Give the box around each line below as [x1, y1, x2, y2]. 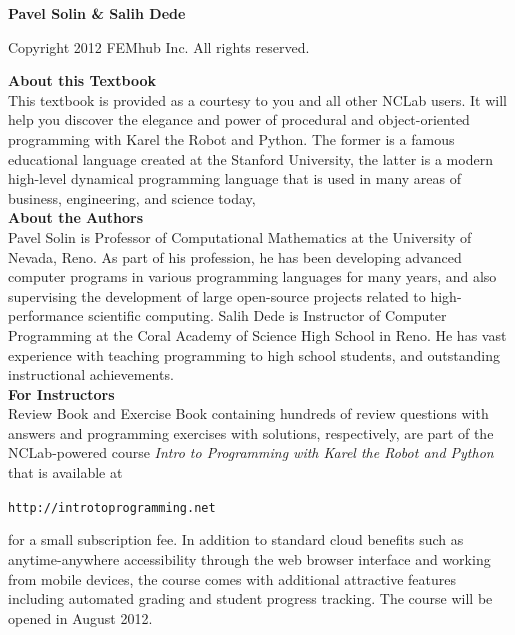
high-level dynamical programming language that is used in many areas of [8, 168, 462, 189]
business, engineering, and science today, [8, 187, 256, 208]
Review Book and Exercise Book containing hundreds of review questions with [8, 403, 489, 424]
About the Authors [8, 207, 144, 228]
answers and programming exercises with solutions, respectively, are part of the [8, 422, 494, 443]
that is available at [8, 462, 123, 483]
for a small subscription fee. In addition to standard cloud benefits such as [8, 529, 464, 550]
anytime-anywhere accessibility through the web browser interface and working [8, 548, 491, 569]
